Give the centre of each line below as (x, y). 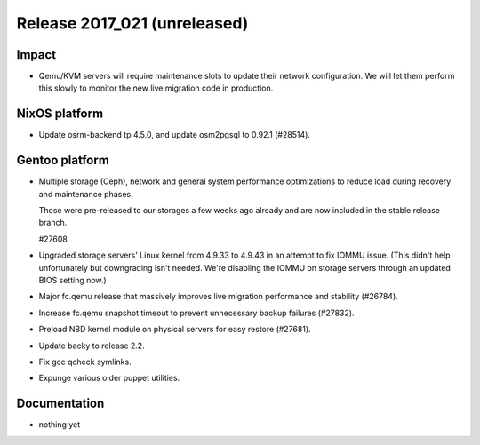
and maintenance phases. (86, 194)
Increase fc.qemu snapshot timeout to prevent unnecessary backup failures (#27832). (196, 313)
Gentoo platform (63, 160)
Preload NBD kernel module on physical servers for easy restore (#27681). (175, 330)
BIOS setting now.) (72, 280)
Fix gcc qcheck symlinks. (85, 362)
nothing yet (60, 425)
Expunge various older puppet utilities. (109, 378)
